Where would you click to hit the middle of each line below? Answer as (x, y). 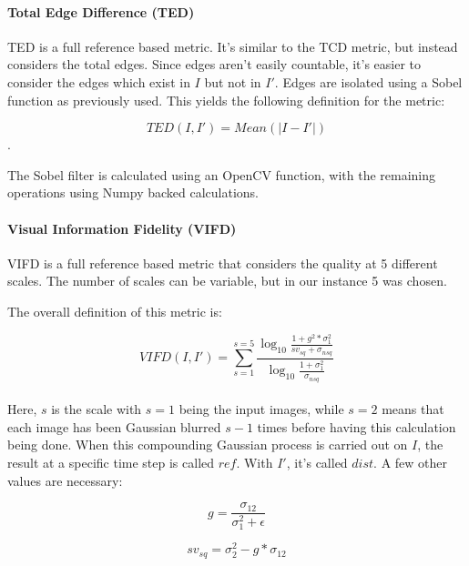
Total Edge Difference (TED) (101, 11)
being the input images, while (261, 409)
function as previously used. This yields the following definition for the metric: (226, 100)
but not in (233, 81)
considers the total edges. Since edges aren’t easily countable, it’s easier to (214, 64)
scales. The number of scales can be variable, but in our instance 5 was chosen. (227, 281)
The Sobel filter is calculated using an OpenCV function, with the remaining (222, 174)
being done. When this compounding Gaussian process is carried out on (208, 445)
